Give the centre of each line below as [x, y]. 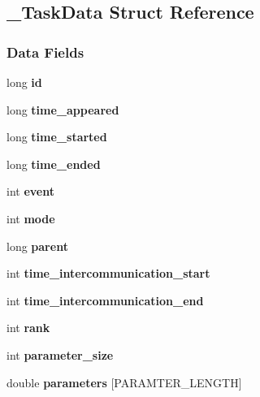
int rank [28, 328]
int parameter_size [60, 354]
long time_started [57, 137]
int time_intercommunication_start [108, 273]
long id [24, 82]
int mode [31, 218]
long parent [37, 246]
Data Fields [45, 52]
